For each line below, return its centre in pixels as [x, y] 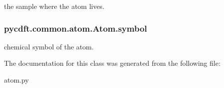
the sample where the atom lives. [54, 6]
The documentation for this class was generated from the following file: [112, 63]
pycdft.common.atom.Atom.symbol [76, 28]
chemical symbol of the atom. [49, 46]
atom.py [16, 80]
